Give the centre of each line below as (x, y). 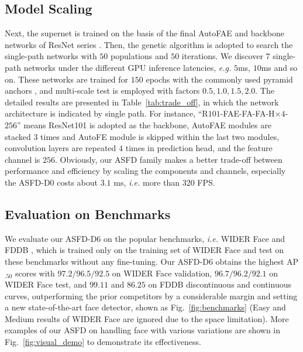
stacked (18, 136)
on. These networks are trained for (67, 79)
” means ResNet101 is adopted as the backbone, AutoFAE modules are (144, 124)
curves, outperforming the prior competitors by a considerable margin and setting (151, 295)
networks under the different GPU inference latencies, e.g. (128, 67)
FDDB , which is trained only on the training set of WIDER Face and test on (144, 250)
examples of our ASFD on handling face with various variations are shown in (143, 330)
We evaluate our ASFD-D (51, 238)
